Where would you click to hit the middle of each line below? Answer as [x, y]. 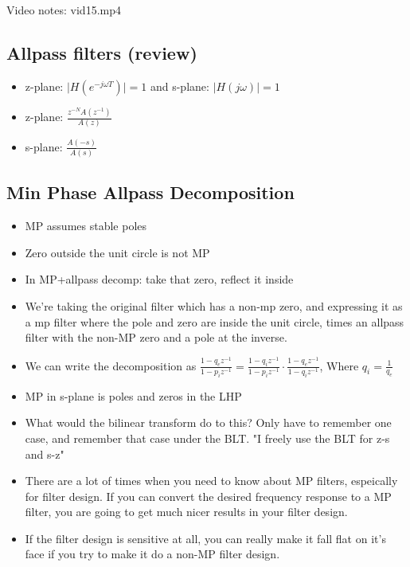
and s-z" [45, 454]
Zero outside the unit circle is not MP [117, 252]
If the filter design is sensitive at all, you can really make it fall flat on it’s [205, 538]
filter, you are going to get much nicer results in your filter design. [186, 512]
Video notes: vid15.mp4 [64, 10]
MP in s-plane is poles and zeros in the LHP [133, 395]
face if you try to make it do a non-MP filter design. [152, 554]
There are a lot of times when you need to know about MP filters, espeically [211, 481]
